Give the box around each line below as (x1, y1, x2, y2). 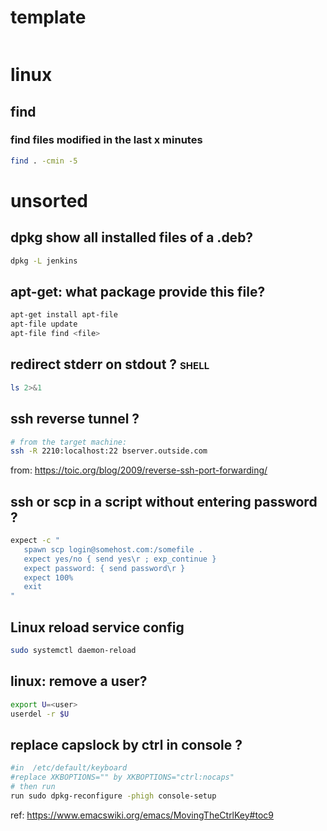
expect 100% (23, 572, 74, 583)
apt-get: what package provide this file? (10, 283, 266, 300)
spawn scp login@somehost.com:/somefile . (23, 544, 203, 555)
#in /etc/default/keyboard (10, 763, 128, 773)
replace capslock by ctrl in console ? (10, 736, 243, 753)
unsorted (10, 189, 88, 212)
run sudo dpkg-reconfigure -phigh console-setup (10, 791, 217, 801)
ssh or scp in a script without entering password (10, 493, 318, 510)
